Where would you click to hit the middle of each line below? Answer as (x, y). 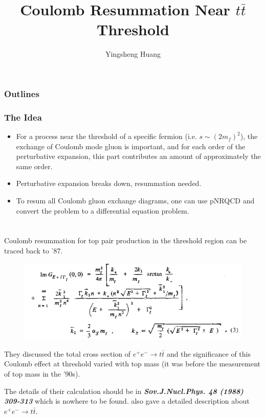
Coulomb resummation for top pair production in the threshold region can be (126, 240)
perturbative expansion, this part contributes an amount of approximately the (138, 156)
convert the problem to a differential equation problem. (103, 210)
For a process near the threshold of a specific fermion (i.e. (106, 136)
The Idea (23, 117)
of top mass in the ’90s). (42, 374)
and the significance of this (209, 353)
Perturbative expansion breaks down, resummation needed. (109, 183)
